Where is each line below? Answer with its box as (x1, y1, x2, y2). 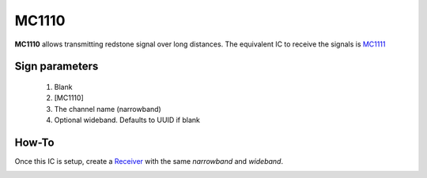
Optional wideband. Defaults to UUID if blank (54, 115, 201, 125)
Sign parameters (14, 60, 99, 73)
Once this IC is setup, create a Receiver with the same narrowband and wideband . (14, 157, 284, 166)
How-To (14, 135, 55, 149)
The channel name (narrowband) (54, 104, 161, 113)
